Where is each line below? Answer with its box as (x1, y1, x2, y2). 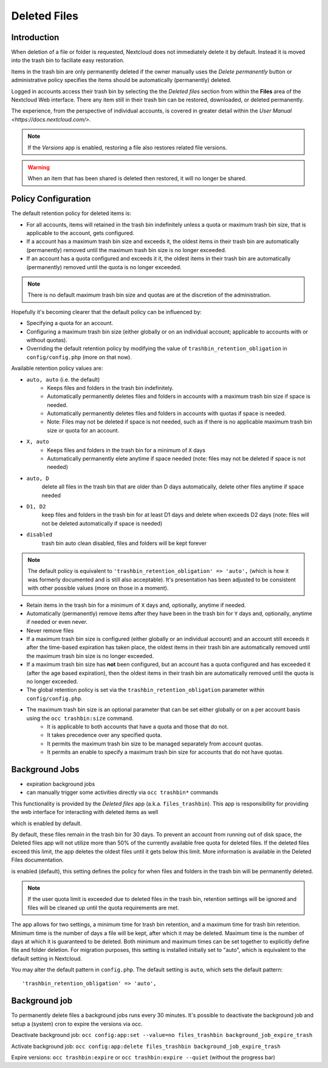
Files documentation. (11, 857, 64, 864)
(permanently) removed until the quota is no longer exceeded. (26, 263, 182, 270)
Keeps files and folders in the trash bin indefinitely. (47, 384, 174, 391)
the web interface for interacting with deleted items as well (11, 809, 159, 816)
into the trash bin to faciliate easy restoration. (11, 56, 125, 64)
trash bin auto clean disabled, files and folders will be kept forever (41, 539, 207, 547)
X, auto (26, 438, 50, 445)
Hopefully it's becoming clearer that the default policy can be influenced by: (11, 308, 202, 315)
